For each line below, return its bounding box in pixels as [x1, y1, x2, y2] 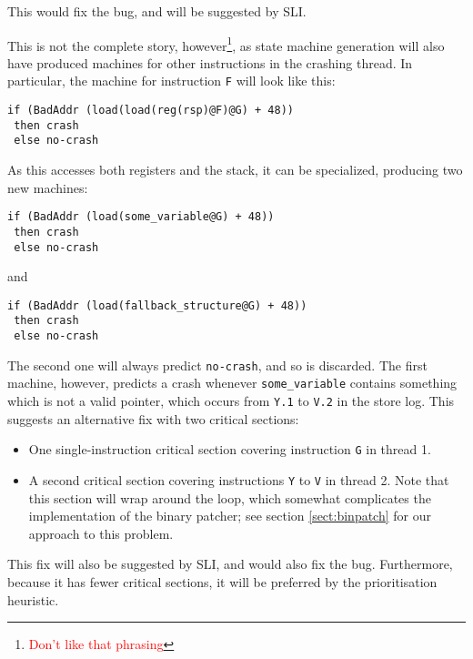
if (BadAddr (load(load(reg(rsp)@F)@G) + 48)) [7, 104, 294, 117]
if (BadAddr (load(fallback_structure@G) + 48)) [7, 299, 307, 312]
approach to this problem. [28, 523, 174, 542]
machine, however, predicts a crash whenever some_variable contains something [7, 373, 458, 392]
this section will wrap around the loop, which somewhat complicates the [28, 488, 431, 507]
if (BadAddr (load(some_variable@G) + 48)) [7, 210, 275, 224]
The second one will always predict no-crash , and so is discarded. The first [7, 355, 428, 374]
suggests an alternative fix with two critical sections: [7, 409, 299, 428]
